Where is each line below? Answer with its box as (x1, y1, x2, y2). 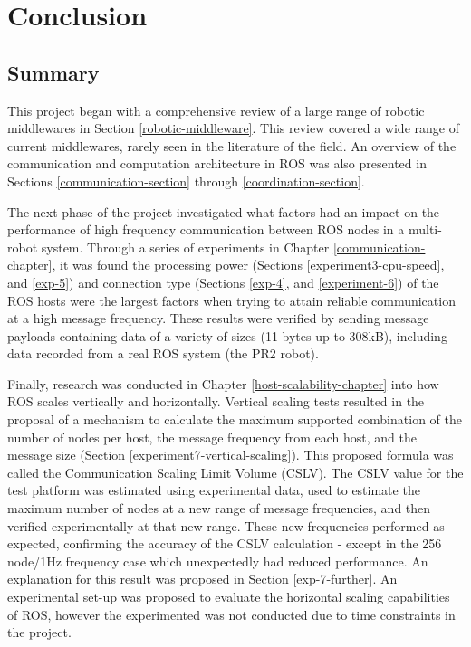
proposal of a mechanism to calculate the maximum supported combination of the (7, 410, 462, 429)
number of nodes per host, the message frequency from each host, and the (7, 427, 418, 446)
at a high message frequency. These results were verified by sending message (7, 309, 429, 328)
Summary (7, 58, 100, 86)
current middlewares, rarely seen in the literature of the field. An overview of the (7, 136, 457, 155)
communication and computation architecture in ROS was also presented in (7, 154, 427, 173)
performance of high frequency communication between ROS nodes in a (7, 220, 405, 239)
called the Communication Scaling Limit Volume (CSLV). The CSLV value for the (7, 462, 464, 481)
